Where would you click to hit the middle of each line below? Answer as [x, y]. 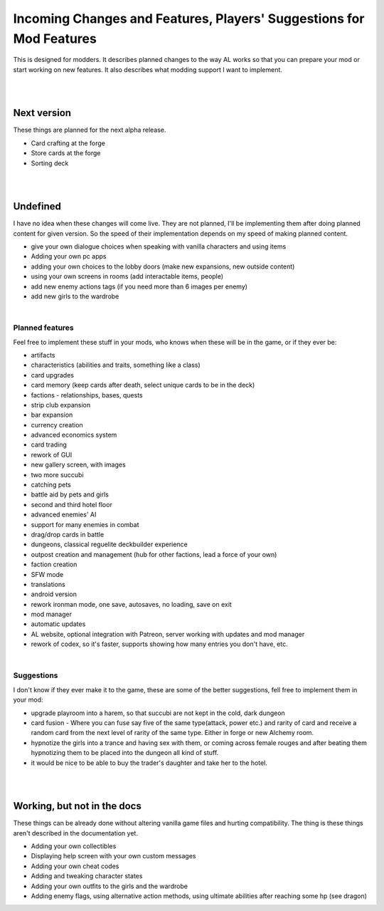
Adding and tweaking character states [87, 876]
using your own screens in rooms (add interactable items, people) [127, 276]
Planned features [43, 328]
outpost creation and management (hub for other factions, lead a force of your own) [154, 554]
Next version [42, 113]
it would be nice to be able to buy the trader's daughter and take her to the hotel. [149, 763]
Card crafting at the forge [68, 143]
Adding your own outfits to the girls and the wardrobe [110, 886]
